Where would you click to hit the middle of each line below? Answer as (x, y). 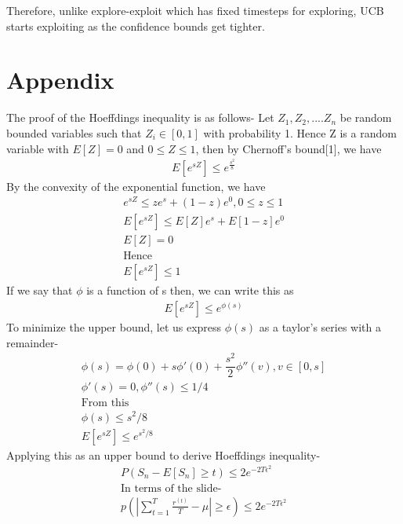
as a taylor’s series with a (320, 327)
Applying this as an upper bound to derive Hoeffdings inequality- (163, 454)
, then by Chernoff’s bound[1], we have (289, 148)
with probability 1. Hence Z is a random (300, 132)
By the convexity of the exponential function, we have (136, 186)
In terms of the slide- (171, 488)
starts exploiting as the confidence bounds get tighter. (136, 26)
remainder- (33, 342)
